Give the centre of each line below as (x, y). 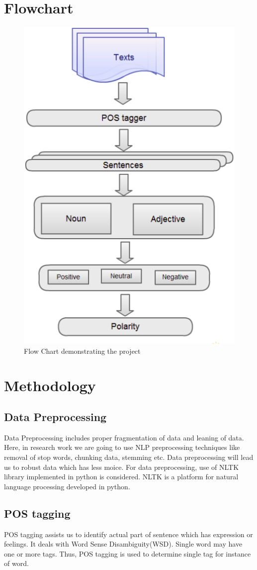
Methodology (50, 385)
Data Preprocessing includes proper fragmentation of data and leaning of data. (124, 437)
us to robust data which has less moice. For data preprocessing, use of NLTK (122, 467)
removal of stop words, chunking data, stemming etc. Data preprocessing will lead (129, 457)
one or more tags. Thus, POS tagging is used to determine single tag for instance (128, 553)
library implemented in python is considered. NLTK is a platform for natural (121, 477)
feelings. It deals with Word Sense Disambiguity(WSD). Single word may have (123, 544)
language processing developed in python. (67, 486)
